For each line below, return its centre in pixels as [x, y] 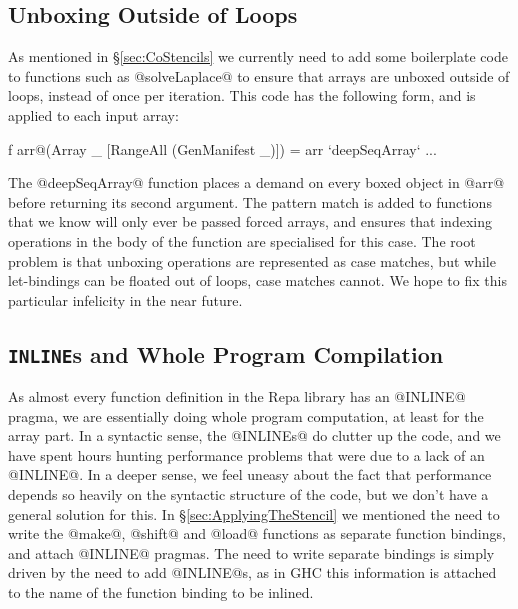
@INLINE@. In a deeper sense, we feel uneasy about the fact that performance [250, 474]
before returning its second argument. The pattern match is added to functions [250, 201]
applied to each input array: [93, 114]
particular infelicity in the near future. [125, 299]
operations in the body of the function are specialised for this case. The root [242, 240]
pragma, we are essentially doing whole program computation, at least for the [246, 415]
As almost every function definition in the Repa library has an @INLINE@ [237, 396]
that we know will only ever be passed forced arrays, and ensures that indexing [250, 221]
